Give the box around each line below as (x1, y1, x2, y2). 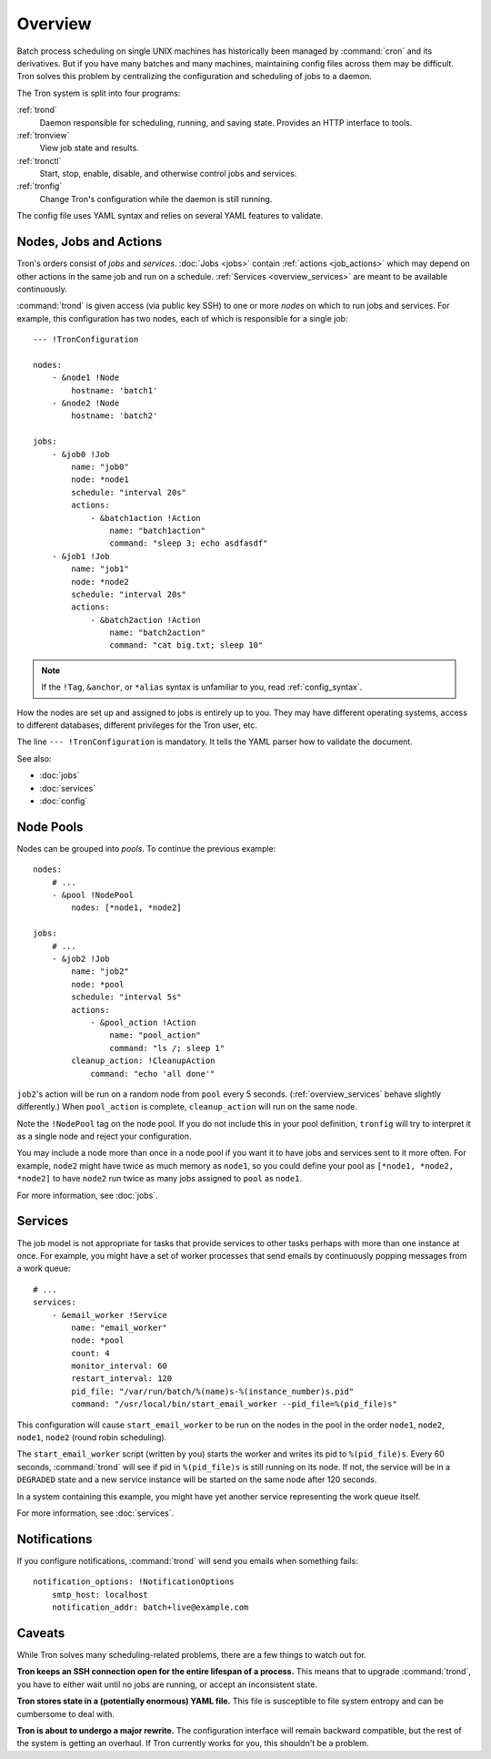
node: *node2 (71, 577, 129, 587)
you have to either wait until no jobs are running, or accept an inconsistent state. (16, 1679, 318, 1690)
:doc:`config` (39, 795, 88, 806)
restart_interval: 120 (71, 1374, 173, 1384)
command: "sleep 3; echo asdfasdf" (109, 538, 268, 548)
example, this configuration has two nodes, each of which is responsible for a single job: (16, 312, 348, 323)
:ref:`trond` (16, 105, 58, 116)
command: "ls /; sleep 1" (109, 1043, 225, 1053)
